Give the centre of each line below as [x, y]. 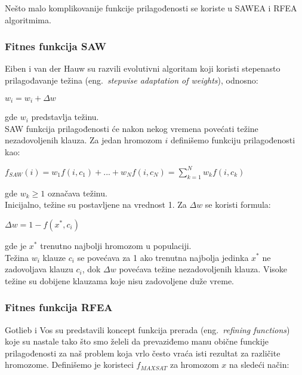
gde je [16, 245]
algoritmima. [28, 19]
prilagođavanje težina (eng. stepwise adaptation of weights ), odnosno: [132, 80]
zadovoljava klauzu [39, 269]
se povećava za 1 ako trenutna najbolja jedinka [163, 257]
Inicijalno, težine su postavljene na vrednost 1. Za [96, 205]
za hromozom [194, 365]
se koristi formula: [238, 205]
